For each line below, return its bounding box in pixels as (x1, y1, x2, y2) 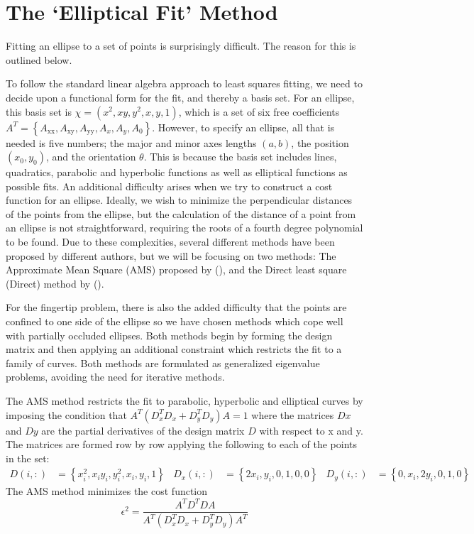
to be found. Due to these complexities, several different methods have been (6, 234, 335, 249)
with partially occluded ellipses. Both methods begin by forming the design (6, 327, 333, 342)
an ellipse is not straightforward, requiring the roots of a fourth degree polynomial (6, 220, 363, 235)
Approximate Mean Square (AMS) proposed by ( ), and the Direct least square (6, 262, 347, 277)
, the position (291, 135, 349, 150)
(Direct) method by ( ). (6, 276, 104, 290)
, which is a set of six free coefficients (178, 104, 340, 119)
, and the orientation (45, 149, 136, 164)
